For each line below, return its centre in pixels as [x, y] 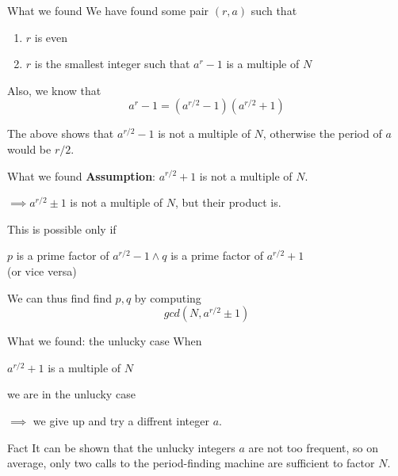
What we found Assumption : [81, 175]
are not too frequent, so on [314, 447]
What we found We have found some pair [108, 10]
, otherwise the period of [322, 133]
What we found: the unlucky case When [105, 341]
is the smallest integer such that [112, 64]
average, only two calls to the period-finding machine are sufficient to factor [191, 463]
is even [51, 37]
